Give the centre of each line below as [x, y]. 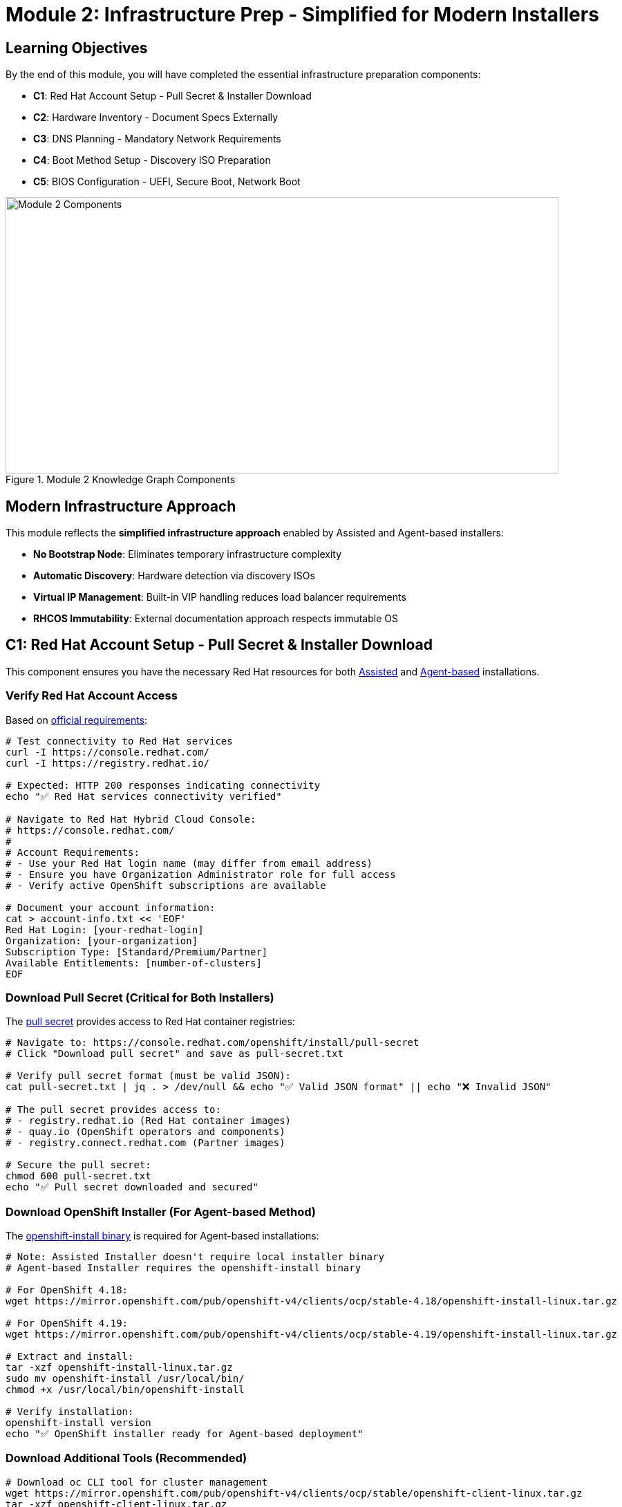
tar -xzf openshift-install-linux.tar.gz [119, 1368]
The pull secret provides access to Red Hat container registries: [150, 1022]
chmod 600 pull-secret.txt [78, 1176]
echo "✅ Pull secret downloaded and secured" [132, 1187]
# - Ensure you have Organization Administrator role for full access [201, 874]
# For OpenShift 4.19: [67, 1323]
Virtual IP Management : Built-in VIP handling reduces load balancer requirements [220, 597]
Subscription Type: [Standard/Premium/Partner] [137, 952]
